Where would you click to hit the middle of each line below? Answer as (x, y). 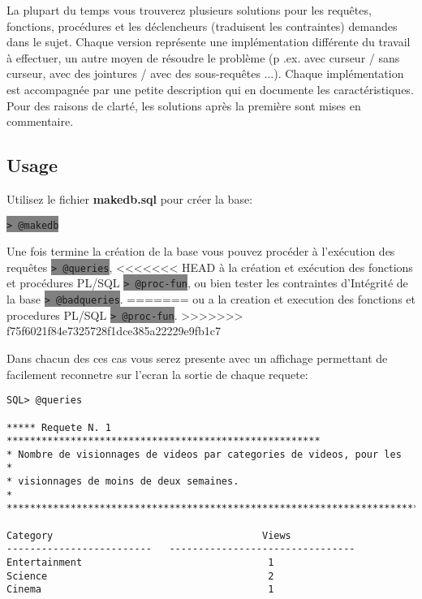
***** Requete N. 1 (59, 427)
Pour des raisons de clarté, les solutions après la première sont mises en (184, 105)
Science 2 (140, 576)
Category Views (149, 535)
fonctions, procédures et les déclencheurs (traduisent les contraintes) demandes (202, 26)
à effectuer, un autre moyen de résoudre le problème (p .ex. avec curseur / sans (203, 57)
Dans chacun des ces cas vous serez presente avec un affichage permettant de (197, 358)
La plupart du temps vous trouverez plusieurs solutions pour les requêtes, (189, 10)
